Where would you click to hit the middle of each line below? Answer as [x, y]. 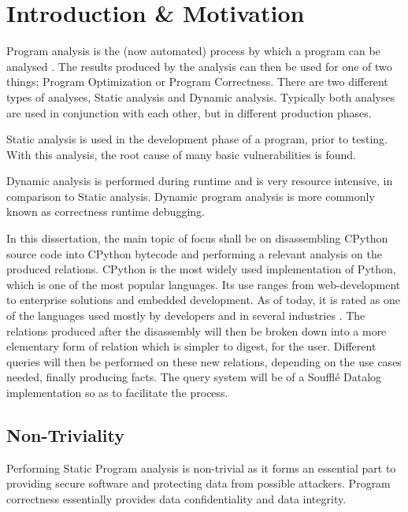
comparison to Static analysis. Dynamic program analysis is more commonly [191, 196]
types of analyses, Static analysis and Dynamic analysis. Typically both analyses [201, 96]
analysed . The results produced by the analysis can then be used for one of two [199, 66]
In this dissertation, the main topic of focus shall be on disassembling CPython [197, 238]
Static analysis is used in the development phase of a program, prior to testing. [197, 139]
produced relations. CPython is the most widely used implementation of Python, [201, 269]
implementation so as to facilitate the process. [117, 392]
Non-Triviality [65, 434]
